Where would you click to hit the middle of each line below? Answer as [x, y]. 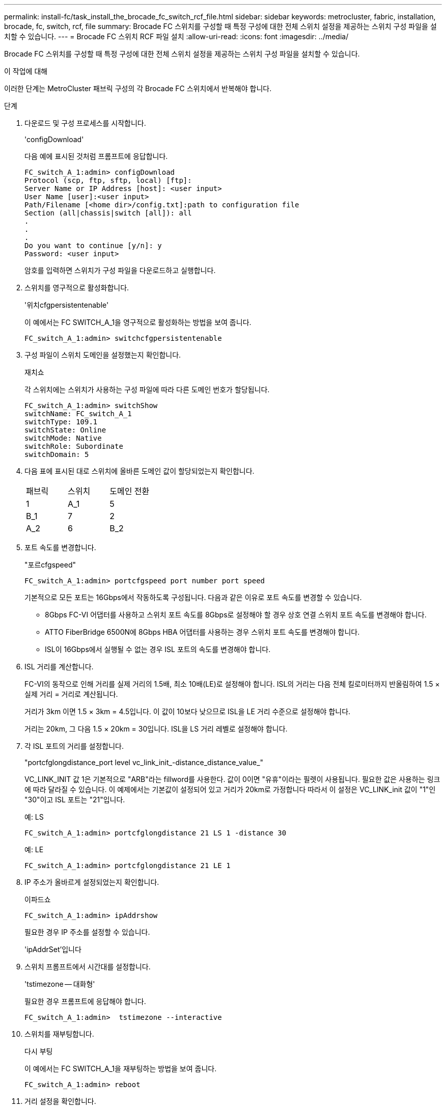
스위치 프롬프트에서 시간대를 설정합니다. [88, 967]
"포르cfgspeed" [50, 565]
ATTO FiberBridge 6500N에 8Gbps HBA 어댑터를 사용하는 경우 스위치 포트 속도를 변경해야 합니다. [202, 632]
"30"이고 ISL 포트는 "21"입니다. [75, 800]
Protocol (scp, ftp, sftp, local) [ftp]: [108, 180]
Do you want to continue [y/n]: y [93, 246]
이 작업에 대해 [26, 71]
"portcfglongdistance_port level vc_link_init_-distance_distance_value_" [144, 762]
